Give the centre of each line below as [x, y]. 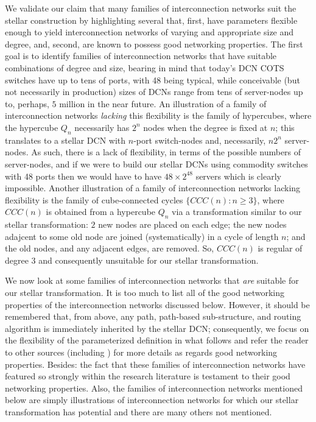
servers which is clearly [238, 176]
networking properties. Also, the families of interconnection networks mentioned [154, 388]
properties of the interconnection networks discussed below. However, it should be [157, 304]
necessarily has [102, 127]
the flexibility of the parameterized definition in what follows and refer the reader [157, 340]
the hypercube [32, 127]
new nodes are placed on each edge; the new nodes [192, 224]
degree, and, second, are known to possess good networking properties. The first [154, 44]
